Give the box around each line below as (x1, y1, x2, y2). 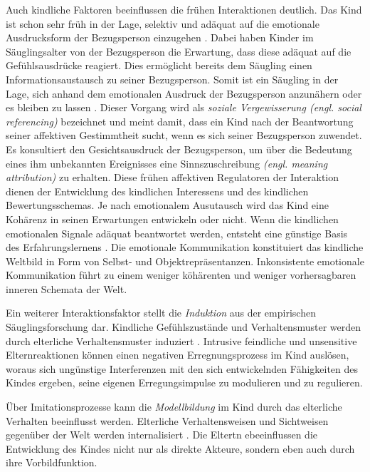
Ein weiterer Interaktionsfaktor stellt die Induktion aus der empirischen (6, 305, 316, 320)
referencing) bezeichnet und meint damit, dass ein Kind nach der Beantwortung (6, 113, 354, 128)
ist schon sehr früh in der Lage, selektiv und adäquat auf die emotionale (6, 16, 319, 31)
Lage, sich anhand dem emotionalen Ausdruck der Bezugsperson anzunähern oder (6, 86, 362, 101)
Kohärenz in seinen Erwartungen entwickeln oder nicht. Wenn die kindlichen (6, 211, 339, 226)
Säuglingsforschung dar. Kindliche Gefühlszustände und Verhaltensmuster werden (6, 319, 361, 334)
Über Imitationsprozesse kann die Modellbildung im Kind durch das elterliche (6, 399, 342, 414)
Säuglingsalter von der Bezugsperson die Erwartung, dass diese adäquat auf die (6, 43, 351, 58)
